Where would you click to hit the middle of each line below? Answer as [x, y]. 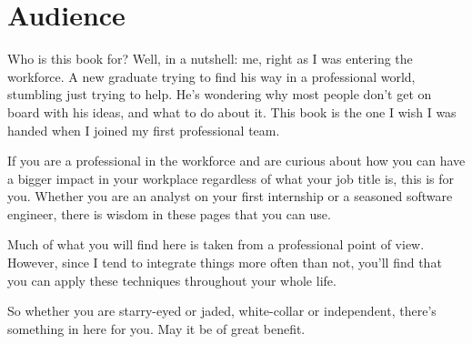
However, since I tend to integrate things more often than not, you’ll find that [225, 263]
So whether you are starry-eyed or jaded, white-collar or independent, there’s [222, 311]
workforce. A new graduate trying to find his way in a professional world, [211, 76]
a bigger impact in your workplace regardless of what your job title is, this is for [231, 178]
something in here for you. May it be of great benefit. [156, 328]
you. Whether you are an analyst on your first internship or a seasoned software [230, 196]
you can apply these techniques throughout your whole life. [172, 280]
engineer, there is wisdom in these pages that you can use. [169, 213]
